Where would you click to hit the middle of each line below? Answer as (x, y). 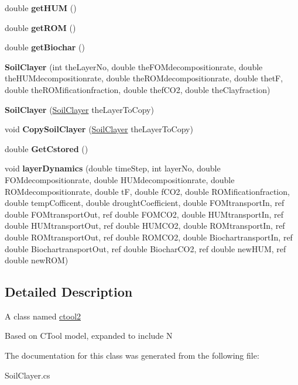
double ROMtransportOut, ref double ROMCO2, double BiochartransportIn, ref (149, 237)
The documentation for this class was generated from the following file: (132, 355)
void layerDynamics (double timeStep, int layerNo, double (113, 168)
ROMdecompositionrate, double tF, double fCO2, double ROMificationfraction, (147, 191)
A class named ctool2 (43, 316)
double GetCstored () (47, 148)
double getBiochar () (45, 47)
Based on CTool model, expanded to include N (89, 336)
